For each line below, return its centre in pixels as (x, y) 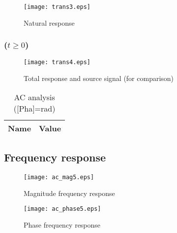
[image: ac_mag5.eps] (59, 177)
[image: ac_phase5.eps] (62, 209)
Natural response (49, 22)
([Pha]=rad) (34, 108)
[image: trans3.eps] (57, 7)
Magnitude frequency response (69, 193)
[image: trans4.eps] (57, 62)
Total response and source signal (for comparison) (99, 78)
